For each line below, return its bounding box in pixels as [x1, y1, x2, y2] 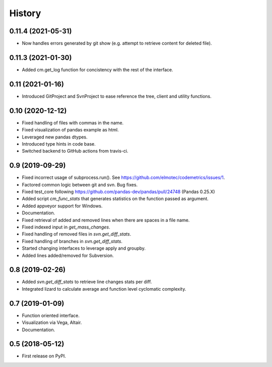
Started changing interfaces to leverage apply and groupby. [22, 245, 146, 251]
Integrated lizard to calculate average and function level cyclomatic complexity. [22, 286, 186, 292]
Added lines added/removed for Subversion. [22, 252, 114, 258]
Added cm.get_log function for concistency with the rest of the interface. [22, 66, 173, 73]
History [9, 8, 41, 19]
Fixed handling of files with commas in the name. [22, 119, 124, 126]
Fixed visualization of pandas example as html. [22, 127, 119, 133]
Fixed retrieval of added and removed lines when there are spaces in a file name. [22, 217, 190, 223]
